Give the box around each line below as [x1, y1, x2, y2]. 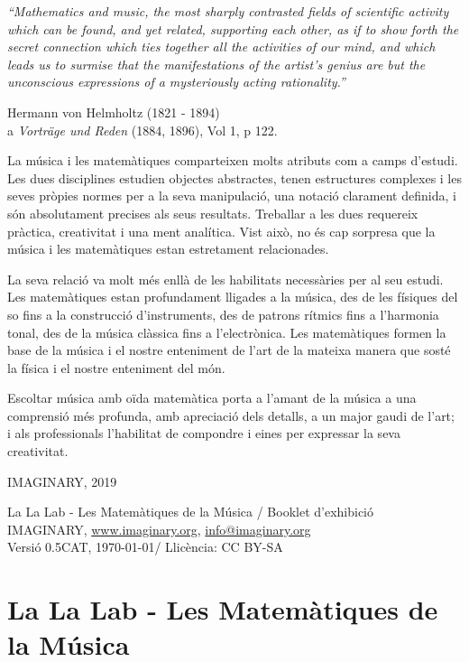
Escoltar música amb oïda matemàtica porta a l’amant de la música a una [7, 388, 417, 407]
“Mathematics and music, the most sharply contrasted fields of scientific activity [7, 2, 449, 20]
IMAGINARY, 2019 [7, 471, 117, 490]
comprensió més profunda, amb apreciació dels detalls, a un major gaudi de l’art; [7, 406, 455, 424]
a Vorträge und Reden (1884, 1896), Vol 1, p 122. [7, 120, 278, 139]
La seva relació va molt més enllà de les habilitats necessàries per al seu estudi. [7, 269, 444, 288]
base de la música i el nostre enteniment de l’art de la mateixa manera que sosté [7, 340, 451, 359]
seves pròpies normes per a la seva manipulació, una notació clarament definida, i [7, 186, 456, 205]
